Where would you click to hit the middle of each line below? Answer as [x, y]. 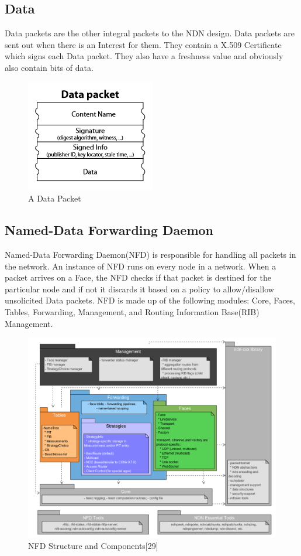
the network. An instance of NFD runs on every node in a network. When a [141, 266]
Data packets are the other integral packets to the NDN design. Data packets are [150, 33]
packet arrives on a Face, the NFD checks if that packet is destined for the [138, 277]
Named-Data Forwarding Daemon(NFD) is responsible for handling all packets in [150, 254]
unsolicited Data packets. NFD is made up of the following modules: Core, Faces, [150, 300]
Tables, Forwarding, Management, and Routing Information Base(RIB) [132, 311]
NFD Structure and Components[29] [93, 546]
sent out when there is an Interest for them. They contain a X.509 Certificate [143, 44]
